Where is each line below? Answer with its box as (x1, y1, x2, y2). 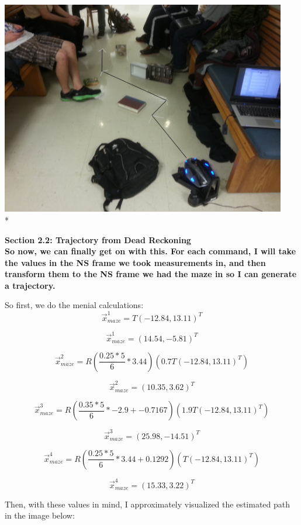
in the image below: (5, 509, 75, 521)
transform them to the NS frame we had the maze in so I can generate (5, 268, 297, 280)
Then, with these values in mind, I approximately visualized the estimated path (5, 498, 290, 510)
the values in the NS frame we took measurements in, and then (5, 256, 266, 268)
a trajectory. (5, 279, 56, 291)
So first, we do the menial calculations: (5, 299, 144, 311)
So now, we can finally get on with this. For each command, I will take (5, 245, 296, 257)
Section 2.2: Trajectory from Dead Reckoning (5, 233, 191, 246)
